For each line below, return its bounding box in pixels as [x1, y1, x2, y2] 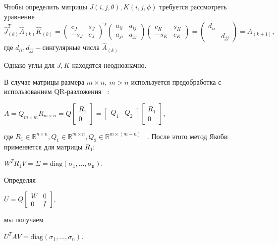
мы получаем [4, 214, 44, 225]
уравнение [4, 11, 35, 21]
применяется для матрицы [4, 141, 83, 151]
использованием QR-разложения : [4, 86, 110, 97]
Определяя [4, 174, 36, 185]
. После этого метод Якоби [147, 131, 228, 141]
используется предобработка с [131, 76, 222, 87]
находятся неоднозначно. [72, 59, 147, 70]
